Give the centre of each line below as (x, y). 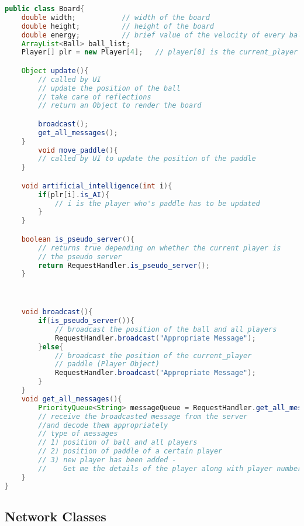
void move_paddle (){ (78, 150)
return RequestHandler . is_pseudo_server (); (124, 265)
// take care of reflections (95, 97)
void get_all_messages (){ (72, 399)
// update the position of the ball (109, 88)
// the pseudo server (80, 257)
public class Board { (45, 9)
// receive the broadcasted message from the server (143, 416)
